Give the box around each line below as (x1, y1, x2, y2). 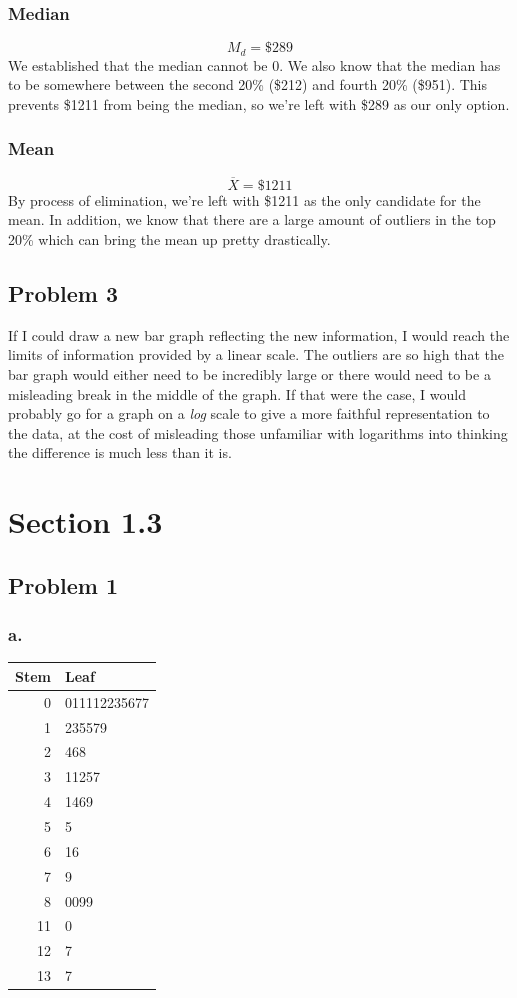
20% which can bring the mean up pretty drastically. (8, 229, 331, 250)
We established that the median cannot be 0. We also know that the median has (8, 54, 501, 75)
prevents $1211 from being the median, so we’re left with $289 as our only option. (8, 93, 510, 114)
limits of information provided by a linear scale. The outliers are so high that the (8, 344, 504, 365)
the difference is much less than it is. (8, 442, 232, 463)
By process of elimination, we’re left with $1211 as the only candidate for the (8, 189, 481, 210)
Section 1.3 (8, 501, 163, 542)
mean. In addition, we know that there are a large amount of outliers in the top (8, 209, 496, 230)
